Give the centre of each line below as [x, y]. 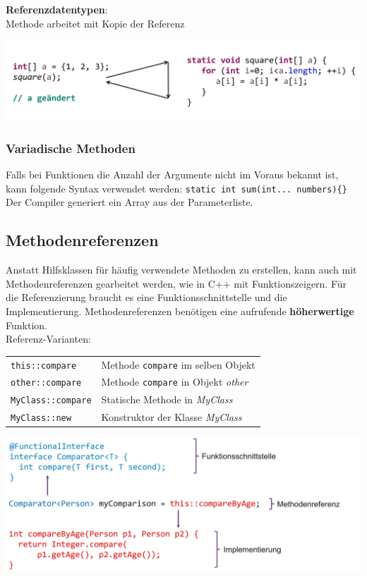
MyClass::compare [51, 401]
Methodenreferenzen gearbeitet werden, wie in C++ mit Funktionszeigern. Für [176, 283]
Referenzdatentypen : [57, 9]
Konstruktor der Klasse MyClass [172, 417]
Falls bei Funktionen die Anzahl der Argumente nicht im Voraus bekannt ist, [172, 174]
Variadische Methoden [71, 148]
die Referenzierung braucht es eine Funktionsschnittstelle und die [146, 297]
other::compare [46, 383]
